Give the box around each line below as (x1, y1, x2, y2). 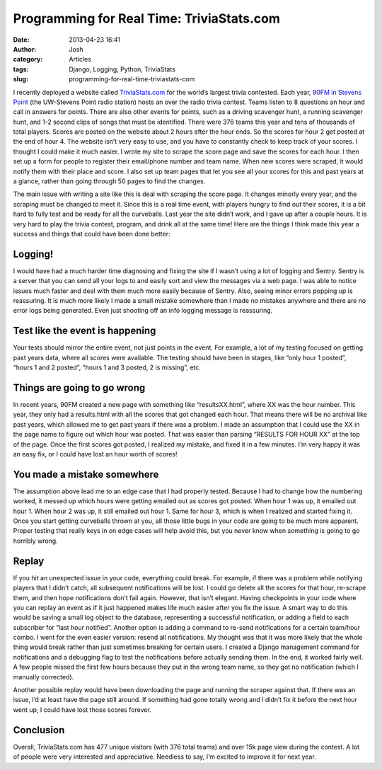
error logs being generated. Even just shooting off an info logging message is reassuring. (13, 306, 273, 315)
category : (13, 55, 43, 64)
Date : (13, 35, 30, 44)
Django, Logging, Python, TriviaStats (69, 64, 176, 74)
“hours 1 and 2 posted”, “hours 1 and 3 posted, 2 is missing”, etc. (13, 363, 202, 372)
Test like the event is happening (13, 325, 156, 337)
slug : (13, 75, 28, 84)
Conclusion (13, 724, 65, 736)
